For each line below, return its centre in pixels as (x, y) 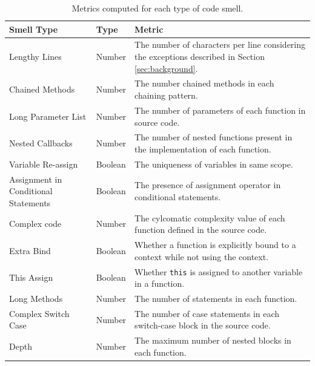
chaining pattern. (166, 95)
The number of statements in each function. (216, 299)
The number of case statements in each (207, 313)
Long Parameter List (48, 116)
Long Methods (36, 299)
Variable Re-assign (44, 164)
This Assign (31, 277)
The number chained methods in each (204, 83)
